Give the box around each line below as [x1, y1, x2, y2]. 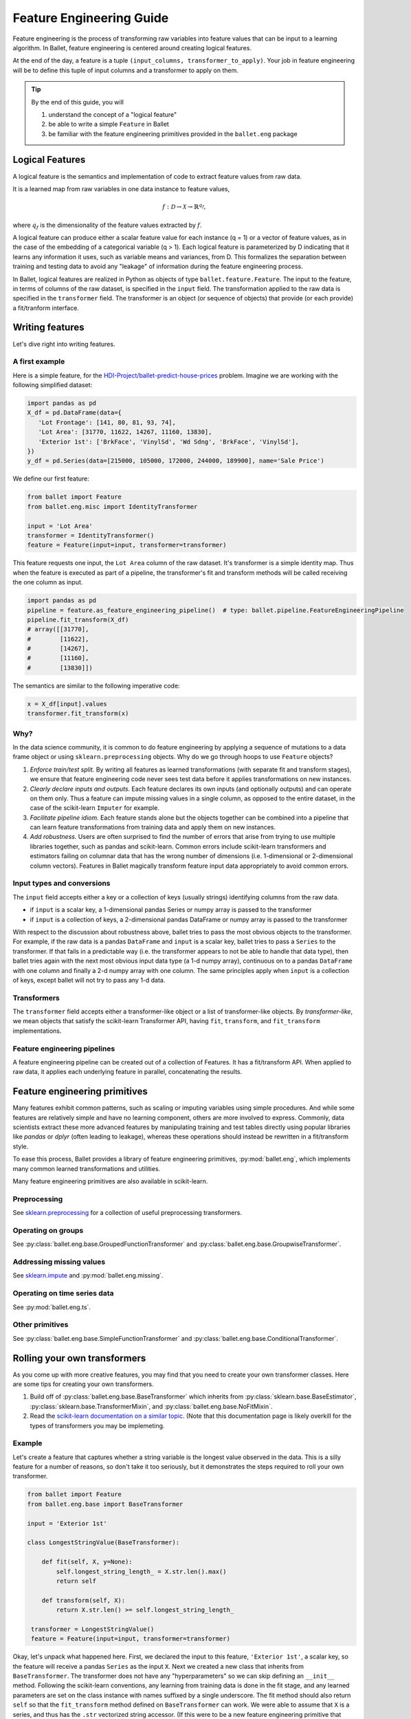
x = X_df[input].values [27, 700, 108, 708]
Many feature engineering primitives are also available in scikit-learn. [12, 1176, 208, 1185]
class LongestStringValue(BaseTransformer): [27, 1539, 180, 1546]
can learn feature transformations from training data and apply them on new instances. [30, 823, 276, 831]
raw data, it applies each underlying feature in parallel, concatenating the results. [12, 1068, 243, 1076]
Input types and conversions [12, 879, 111, 888]
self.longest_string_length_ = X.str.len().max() [56, 1568, 227, 1575]
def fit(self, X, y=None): [41, 1558, 133, 1566]
